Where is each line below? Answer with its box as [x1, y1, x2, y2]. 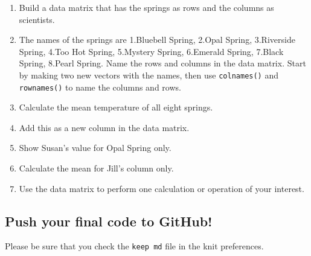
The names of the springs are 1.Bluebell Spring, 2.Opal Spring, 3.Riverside [19, 33, 295, 46]
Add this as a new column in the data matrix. [19, 121, 190, 133]
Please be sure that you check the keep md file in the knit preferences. [5, 240, 264, 252]
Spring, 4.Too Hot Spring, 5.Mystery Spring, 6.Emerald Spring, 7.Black [19, 45, 284, 57]
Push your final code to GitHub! [5, 211, 213, 230]
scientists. [19, 13, 55, 25]
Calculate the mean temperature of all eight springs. [19, 101, 213, 114]
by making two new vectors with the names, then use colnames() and [19, 68, 279, 81]
